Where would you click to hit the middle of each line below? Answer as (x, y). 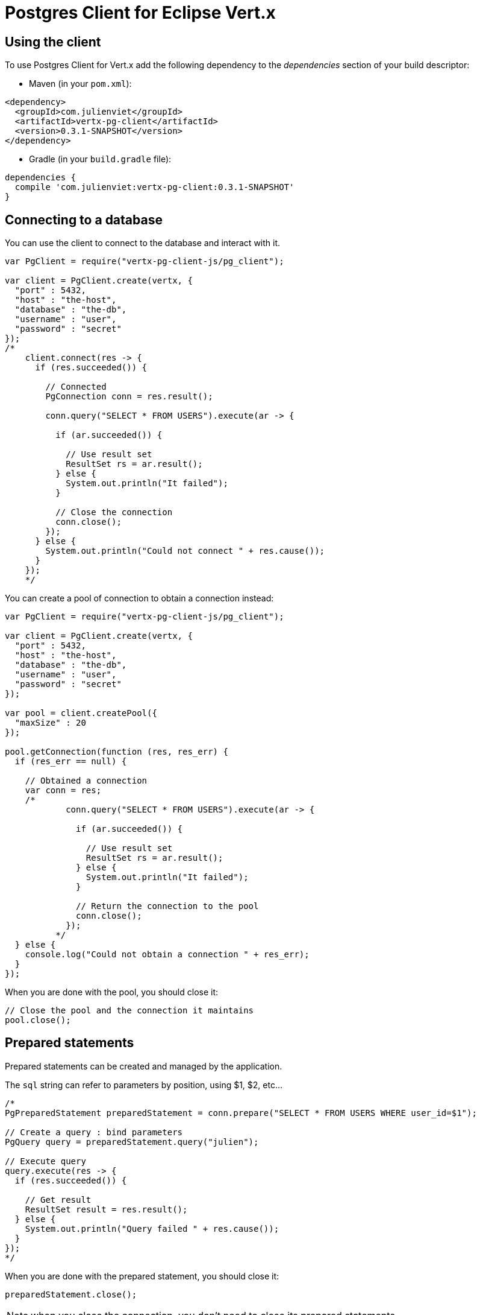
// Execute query (45, 1161)
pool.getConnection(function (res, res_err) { (117, 752)
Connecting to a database (84, 220)
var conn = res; (63, 791)
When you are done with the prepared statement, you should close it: (142, 1276)
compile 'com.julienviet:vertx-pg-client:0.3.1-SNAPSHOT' (154, 187)
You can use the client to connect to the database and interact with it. (143, 243)
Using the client (53, 42)
